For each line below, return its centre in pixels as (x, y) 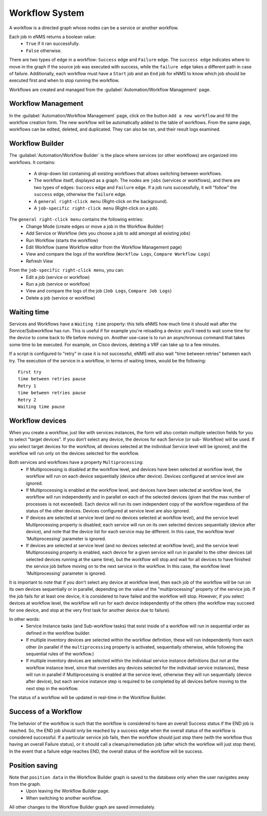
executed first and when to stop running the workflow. (64, 80)
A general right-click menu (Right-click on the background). (101, 201)
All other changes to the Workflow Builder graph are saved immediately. (82, 807)
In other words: (25, 619)
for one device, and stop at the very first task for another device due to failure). (90, 610)
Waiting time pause (42, 407)
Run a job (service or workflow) (58, 284)
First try (30, 372)
